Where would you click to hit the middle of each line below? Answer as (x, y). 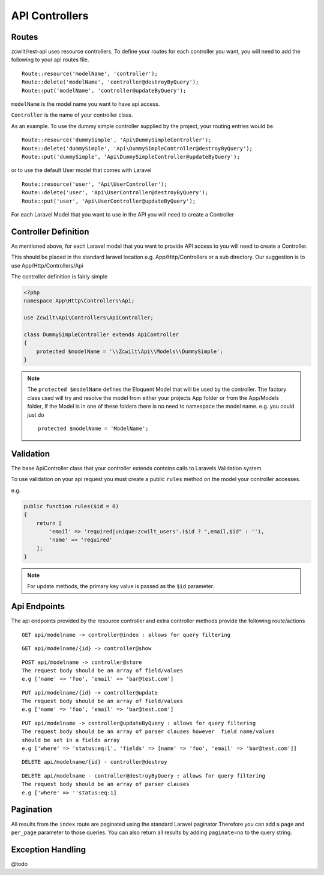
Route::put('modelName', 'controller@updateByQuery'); (104, 91)
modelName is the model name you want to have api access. (85, 104)
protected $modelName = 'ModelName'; (94, 429)
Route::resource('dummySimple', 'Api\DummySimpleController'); (117, 140)
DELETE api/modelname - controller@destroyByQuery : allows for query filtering (144, 775)
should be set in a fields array (71, 740)
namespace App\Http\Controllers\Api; (79, 301)
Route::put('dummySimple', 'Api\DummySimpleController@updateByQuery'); (131, 157)
